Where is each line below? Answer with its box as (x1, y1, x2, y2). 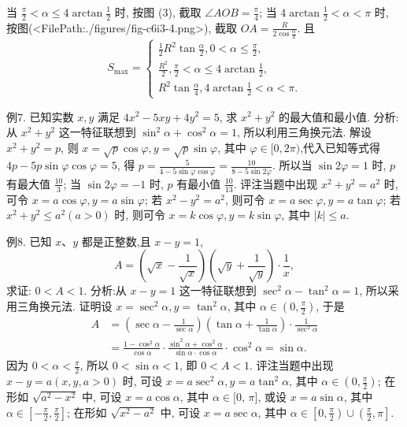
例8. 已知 (6, 232, 52, 249)
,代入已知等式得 (300, 139, 381, 155)
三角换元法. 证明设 (17, 298, 113, 314)
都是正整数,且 (81, 232, 151, 249)
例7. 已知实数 (6, 108, 74, 124)
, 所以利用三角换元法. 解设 (236, 124, 372, 140)
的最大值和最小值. (279, 108, 370, 124)
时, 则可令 (114, 206, 165, 223)
